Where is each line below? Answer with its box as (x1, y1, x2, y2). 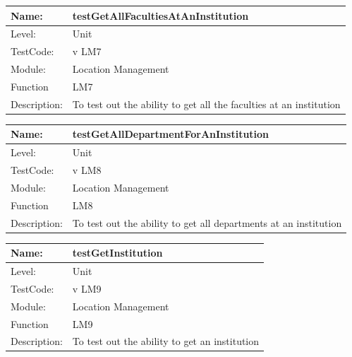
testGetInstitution (72, 245, 163, 260)
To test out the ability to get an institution (72, 334, 260, 349)
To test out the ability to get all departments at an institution (72, 215, 342, 230)
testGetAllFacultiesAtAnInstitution (72, 8, 249, 23)
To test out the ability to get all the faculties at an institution (72, 96, 341, 111)
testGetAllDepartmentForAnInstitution (72, 127, 269, 141)
